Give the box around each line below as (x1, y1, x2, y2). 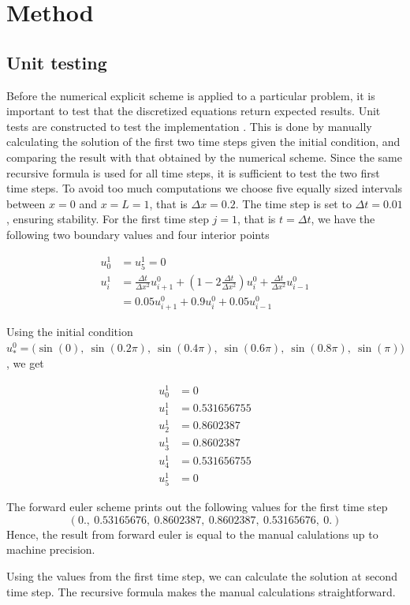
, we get (6, 354, 44, 371)
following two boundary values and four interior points (6, 226, 270, 242)
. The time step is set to (235, 195, 352, 211)
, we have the (311, 211, 375, 227)
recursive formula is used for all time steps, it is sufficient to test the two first (6, 164, 380, 181)
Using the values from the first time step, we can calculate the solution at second (6, 567, 397, 584)
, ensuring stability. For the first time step (6, 211, 209, 227)
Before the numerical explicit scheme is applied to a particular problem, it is (6, 87, 375, 103)
